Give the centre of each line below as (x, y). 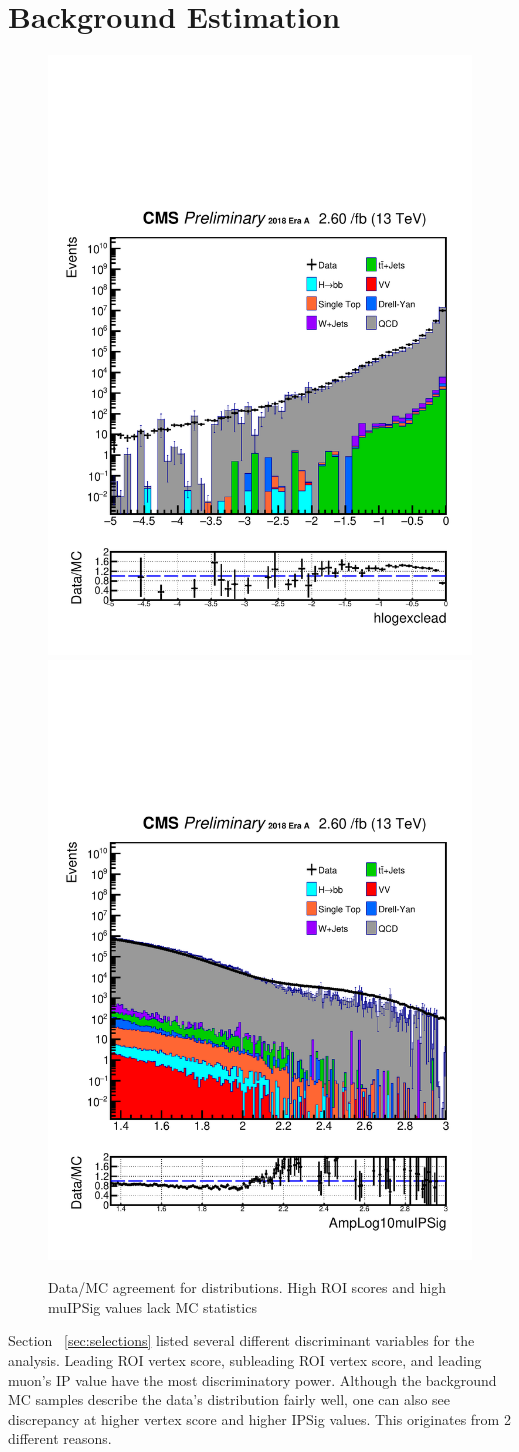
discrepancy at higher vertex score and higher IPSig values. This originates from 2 (259, 1418)
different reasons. (60, 1438)
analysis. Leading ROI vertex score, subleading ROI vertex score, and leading (245, 1359)
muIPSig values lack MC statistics (152, 1306)
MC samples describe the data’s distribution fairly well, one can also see (229, 1399)
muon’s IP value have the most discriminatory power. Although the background (252, 1379)
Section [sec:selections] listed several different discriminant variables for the (241, 1340)
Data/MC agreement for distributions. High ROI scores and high (247, 1287)
